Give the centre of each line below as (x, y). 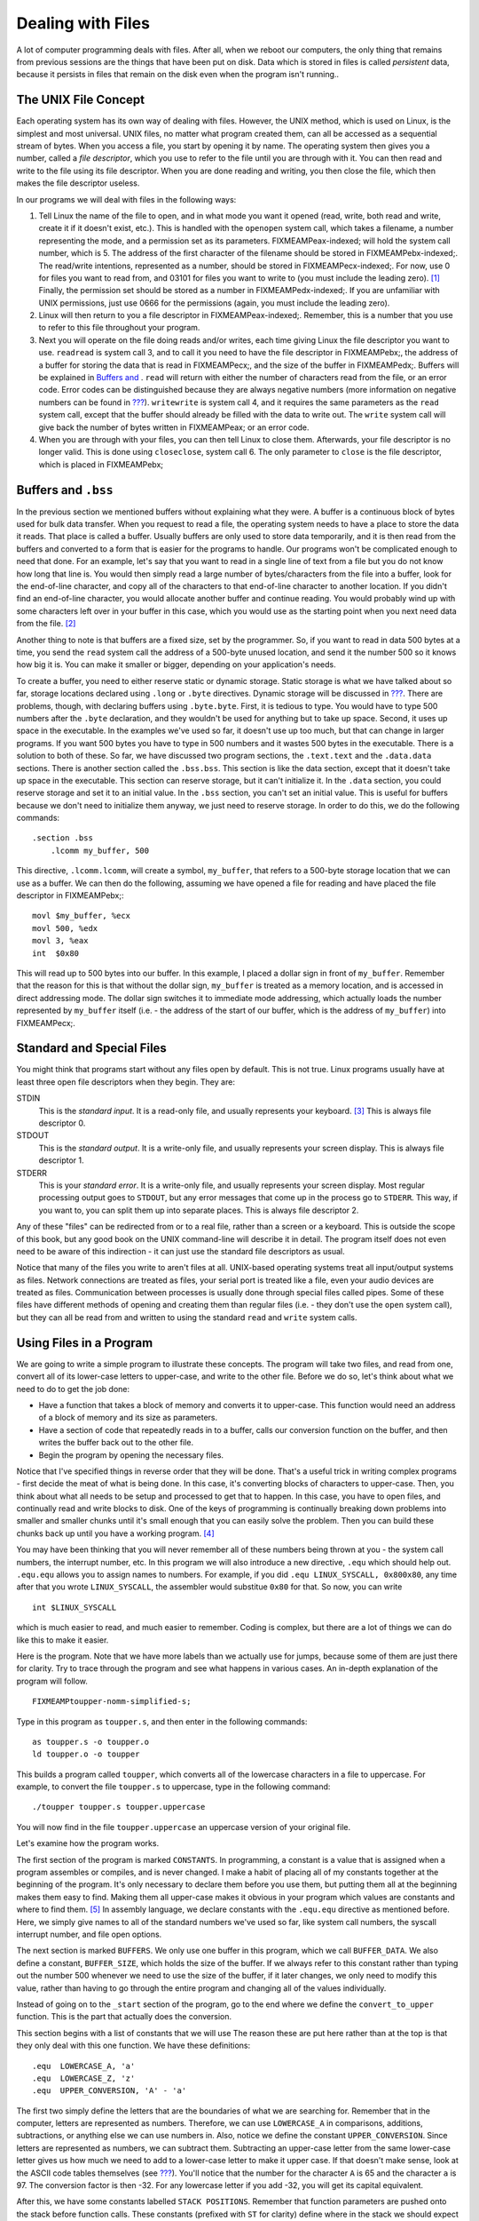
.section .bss (63, 838)
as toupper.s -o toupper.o (91, 1742)
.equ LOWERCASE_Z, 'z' (84, 2078)
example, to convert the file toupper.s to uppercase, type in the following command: (173, 1787)
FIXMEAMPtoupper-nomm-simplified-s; (112, 1702)
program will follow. (52, 1681)
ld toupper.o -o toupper (86, 1754)
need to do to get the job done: (73, 1389)
